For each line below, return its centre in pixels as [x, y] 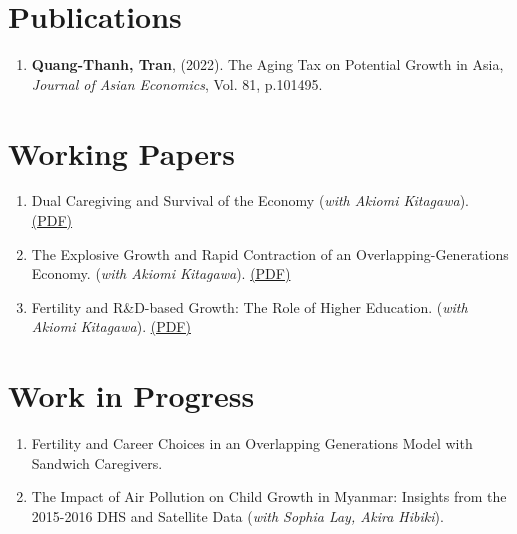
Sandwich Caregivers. [97, 462]
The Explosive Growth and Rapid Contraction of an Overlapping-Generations [270, 253]
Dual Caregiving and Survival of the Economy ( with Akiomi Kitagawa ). [250, 200]
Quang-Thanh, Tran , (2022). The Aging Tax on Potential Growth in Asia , [267, 64]
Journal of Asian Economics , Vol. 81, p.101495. [177, 83]
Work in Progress [131, 395]
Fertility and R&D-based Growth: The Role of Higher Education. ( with [249, 306]
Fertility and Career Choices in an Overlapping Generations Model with [252, 443]
